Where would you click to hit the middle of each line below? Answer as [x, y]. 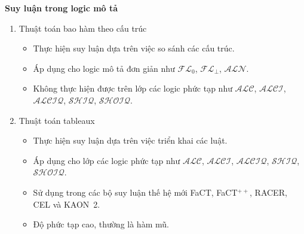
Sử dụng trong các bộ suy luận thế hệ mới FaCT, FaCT [135, 192]
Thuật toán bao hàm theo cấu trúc [83, 28]
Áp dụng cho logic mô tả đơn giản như [104, 68]
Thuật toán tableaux [57, 120]
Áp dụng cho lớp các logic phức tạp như [107, 160]
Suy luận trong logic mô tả [62, 8]
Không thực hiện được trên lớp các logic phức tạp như [133, 88]
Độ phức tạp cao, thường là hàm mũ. [101, 224]
